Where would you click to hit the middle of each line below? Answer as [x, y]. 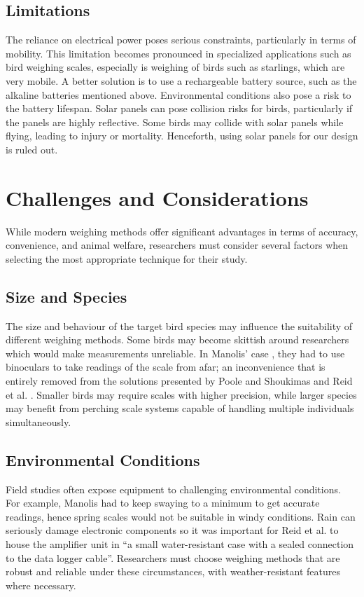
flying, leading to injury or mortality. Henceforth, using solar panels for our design [182, 136]
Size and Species [66, 296]
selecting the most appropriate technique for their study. [127, 258]
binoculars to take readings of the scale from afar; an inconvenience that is [166, 367]
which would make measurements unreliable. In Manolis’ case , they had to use [175, 353]
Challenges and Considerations [157, 197]
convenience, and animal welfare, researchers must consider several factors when [177, 245]
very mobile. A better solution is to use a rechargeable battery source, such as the [181, 80]
